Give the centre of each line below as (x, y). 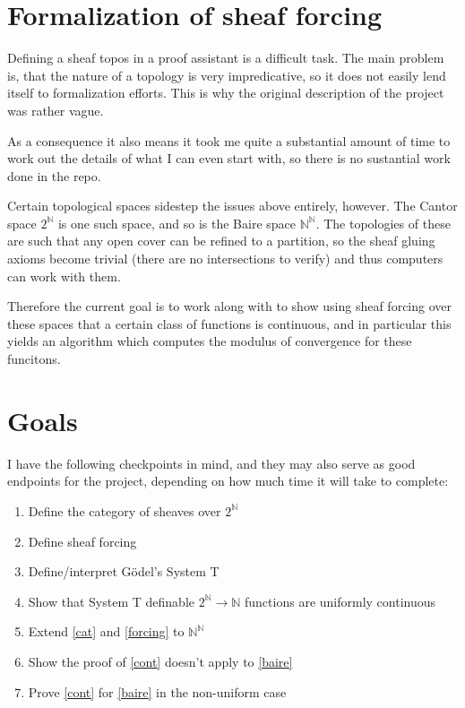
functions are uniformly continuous (340, 601)
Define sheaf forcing (82, 541)
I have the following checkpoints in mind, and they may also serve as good (211, 463)
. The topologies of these (383, 223)
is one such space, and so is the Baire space (177, 223)
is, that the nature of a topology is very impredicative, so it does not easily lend (227, 75)
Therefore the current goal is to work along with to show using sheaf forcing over (230, 306)
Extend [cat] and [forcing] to (106, 631)
